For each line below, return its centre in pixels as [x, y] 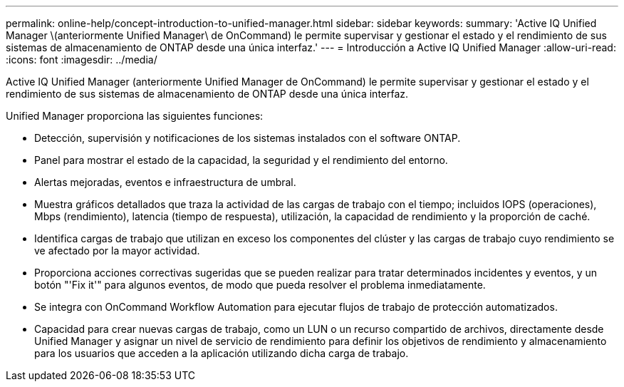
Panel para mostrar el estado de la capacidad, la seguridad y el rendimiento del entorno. [241, 160]
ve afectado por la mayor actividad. [117, 251]
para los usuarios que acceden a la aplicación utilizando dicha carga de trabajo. [222, 353]
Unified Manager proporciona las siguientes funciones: [135, 116]
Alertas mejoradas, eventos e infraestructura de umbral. [165, 182]
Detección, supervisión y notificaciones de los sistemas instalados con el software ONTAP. [248, 138]
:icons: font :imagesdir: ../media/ [82, 60]
